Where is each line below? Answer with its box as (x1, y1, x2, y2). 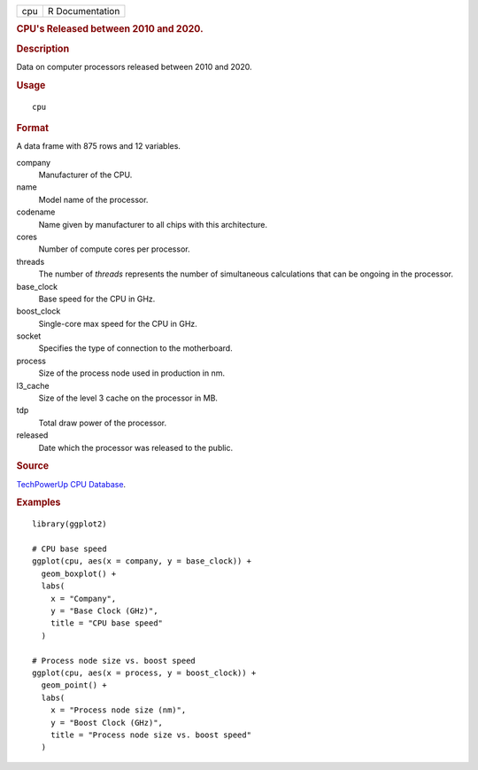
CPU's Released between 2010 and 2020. (16, 23, 204, 35)
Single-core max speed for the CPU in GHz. (38, 318, 198, 329)
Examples (16, 496, 61, 509)
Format (16, 121, 49, 134)
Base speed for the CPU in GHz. (38, 293, 156, 304)
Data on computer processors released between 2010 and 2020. (16, 61, 252, 72)
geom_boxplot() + (41, 568, 117, 579)
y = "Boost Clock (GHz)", (50, 718, 164, 727)
